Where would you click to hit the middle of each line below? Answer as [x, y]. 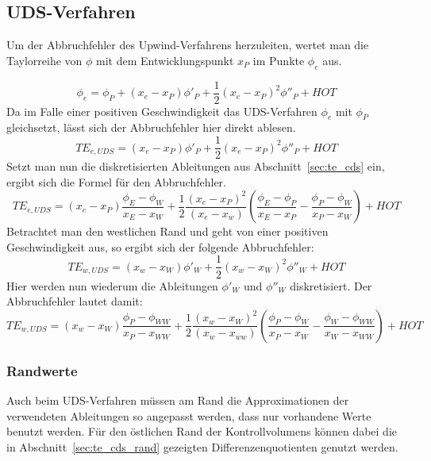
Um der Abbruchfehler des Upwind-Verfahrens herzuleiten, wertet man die [188, 45]
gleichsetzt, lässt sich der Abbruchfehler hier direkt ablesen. [151, 127]
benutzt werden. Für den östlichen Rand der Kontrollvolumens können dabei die [202, 431]
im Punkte [279, 60]
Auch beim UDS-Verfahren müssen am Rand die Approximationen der [178, 400]
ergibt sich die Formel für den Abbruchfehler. [117, 181]
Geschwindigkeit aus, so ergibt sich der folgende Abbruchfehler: [160, 246]
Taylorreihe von [44, 60]
